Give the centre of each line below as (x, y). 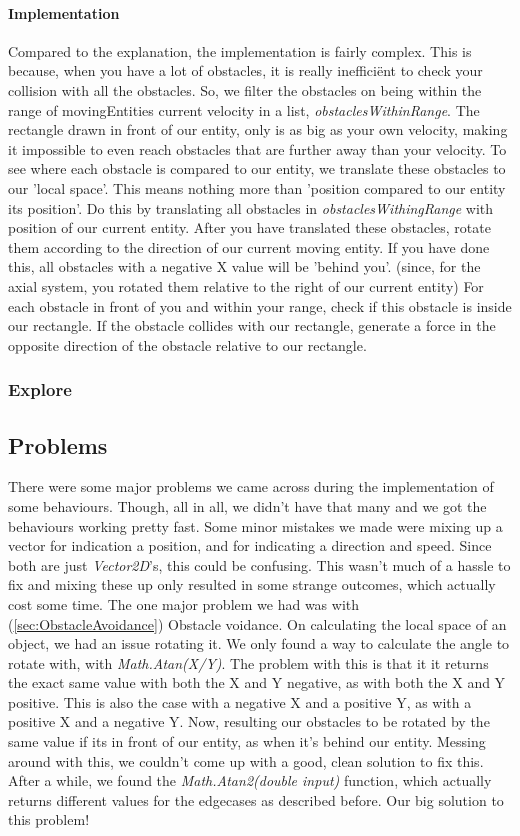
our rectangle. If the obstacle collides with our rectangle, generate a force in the (252, 325)
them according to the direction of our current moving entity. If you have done (249, 246)
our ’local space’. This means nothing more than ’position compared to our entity (257, 187)
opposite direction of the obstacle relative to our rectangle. (187, 344)
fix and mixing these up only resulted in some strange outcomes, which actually (252, 584)
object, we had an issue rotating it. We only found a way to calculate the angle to (259, 643)
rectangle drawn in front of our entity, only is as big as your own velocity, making (258, 129)
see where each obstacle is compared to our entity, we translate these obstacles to (257, 168)
